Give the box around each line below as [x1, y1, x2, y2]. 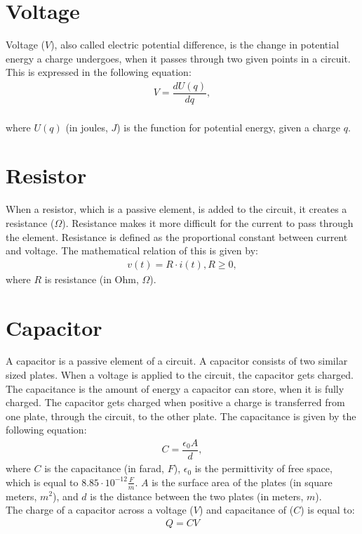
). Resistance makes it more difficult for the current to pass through [62, 215, 354, 230]
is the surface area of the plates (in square [152, 474, 333, 489]
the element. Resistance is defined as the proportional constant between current [6, 229, 348, 244]
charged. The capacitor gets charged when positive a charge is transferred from [6, 395, 345, 410]
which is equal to [6, 474, 79, 489]
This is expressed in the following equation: [6, 65, 192, 79]
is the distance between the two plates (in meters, [90, 488, 304, 503]
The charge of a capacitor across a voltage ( [6, 502, 194, 517]
